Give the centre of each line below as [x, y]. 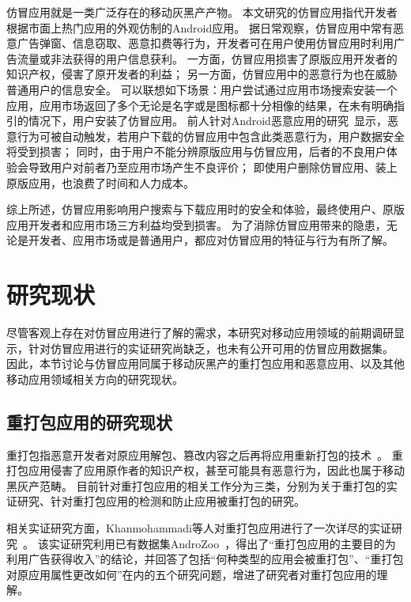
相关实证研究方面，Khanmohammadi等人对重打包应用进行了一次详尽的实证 [199, 527]
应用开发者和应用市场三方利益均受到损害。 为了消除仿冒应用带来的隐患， [196, 224]
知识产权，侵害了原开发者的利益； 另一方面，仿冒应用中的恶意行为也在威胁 [202, 74]
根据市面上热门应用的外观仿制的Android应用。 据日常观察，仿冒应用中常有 [200, 27]
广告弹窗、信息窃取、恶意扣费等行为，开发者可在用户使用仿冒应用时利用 [205, 43]
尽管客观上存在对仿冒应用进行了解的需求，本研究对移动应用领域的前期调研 [200, 333]
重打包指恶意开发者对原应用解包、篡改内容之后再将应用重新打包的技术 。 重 [205, 454]
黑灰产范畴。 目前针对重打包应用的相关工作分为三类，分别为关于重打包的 [196, 485]
